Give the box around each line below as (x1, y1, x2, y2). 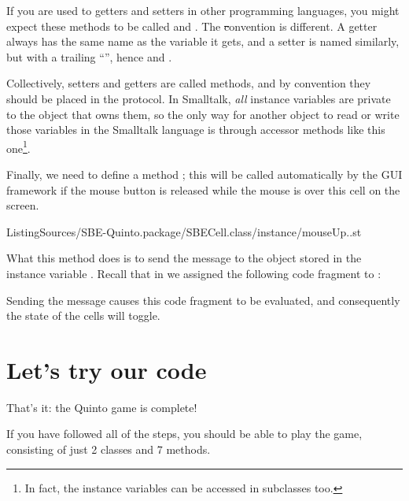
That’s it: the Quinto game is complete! (6, 399, 197, 415)
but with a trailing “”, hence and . (6, 48, 172, 65)
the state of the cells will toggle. (6, 307, 160, 324)
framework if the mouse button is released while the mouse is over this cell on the (6, 181, 400, 198)
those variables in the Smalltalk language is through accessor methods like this (6, 121, 385, 138)
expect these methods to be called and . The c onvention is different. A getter (6, 17, 378, 34)
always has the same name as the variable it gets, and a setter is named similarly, (6, 33, 400, 50)
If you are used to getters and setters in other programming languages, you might (6, 2, 400, 18)
